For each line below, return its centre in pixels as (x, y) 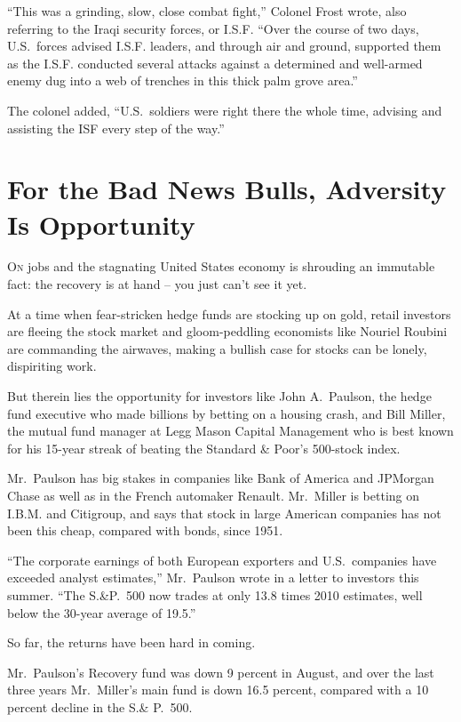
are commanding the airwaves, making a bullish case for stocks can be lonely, (217, 348)
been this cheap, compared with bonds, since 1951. (145, 530)
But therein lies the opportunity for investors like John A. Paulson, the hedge (219, 396)
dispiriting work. (52, 366)
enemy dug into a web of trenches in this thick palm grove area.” (183, 80)
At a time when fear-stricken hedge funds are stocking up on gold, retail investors (229, 313)
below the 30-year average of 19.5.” (102, 612)
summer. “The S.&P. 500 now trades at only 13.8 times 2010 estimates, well (215, 594)
